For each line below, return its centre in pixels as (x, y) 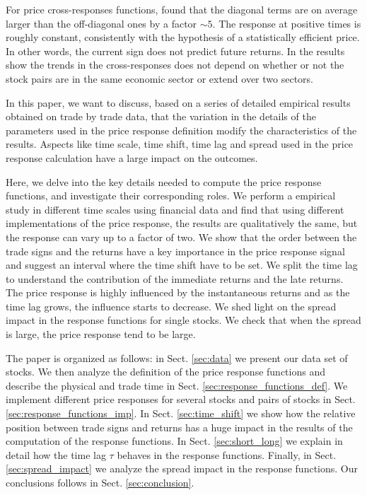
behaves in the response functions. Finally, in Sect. (227, 454)
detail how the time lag (56, 454)
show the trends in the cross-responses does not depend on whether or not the (175, 65)
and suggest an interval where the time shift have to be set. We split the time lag (182, 265)
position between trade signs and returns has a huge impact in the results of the (179, 427)
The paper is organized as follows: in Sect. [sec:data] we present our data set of (177, 357)
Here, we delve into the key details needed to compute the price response (164, 181)
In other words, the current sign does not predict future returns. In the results (175, 51)
